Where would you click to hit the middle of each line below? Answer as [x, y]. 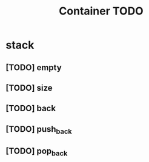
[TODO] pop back [37, 152]
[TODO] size [29, 88]
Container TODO [101, 11]
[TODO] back [31, 109]
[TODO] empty [34, 67]
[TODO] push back [39, 130]
